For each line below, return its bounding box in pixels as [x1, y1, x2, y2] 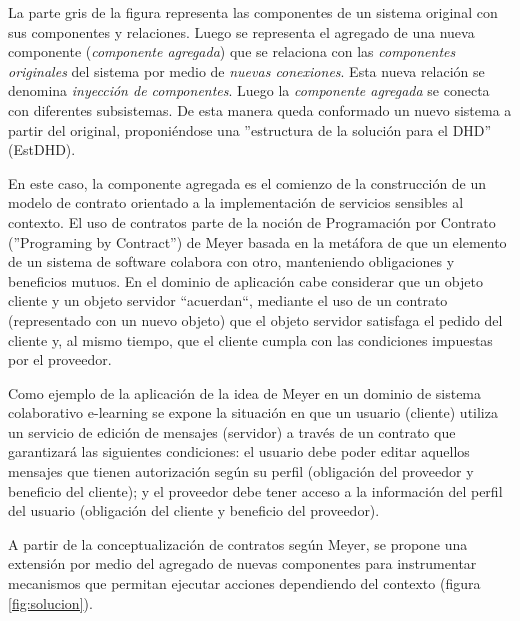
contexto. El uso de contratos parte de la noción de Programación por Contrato [8, 211, 496, 232]
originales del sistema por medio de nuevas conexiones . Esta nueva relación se [8, 60, 485, 81]
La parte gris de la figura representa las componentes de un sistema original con [8, 2, 498, 22]
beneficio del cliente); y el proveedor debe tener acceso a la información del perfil [8, 480, 503, 501]
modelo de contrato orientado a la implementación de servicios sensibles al [8, 192, 464, 213]
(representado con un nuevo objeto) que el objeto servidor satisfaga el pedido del [8, 309, 503, 330]
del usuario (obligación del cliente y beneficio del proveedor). [8, 500, 380, 521]
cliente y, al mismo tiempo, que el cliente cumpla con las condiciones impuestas [8, 329, 493, 350]
